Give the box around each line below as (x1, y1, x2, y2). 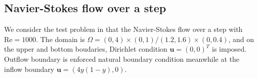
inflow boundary (4, 63, 55, 74)
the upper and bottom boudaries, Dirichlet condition (4, 44, 167, 54)
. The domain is (36, 33, 85, 44)
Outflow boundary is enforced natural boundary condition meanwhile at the (4, 53, 240, 64)
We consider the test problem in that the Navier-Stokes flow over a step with (4, 24, 243, 34)
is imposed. (212, 44, 247, 54)
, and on (228, 33, 254, 44)
